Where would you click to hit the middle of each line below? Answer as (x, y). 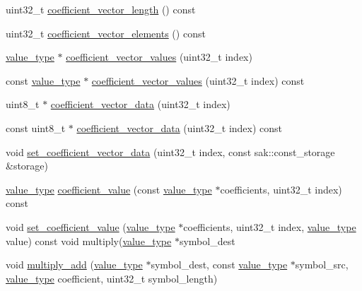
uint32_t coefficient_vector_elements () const (106, 33)
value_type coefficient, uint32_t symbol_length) (112, 278)
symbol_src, (322, 265)
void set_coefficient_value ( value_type (90, 226)
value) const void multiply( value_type (89, 240)
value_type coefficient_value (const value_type (109, 189)
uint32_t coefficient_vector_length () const (101, 9)
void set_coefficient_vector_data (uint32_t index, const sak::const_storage (170, 152)
